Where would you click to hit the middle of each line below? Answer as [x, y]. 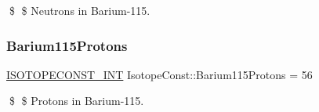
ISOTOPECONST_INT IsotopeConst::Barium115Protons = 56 [159, 74]
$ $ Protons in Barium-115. [76, 101]
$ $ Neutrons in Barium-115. [80, 10]
